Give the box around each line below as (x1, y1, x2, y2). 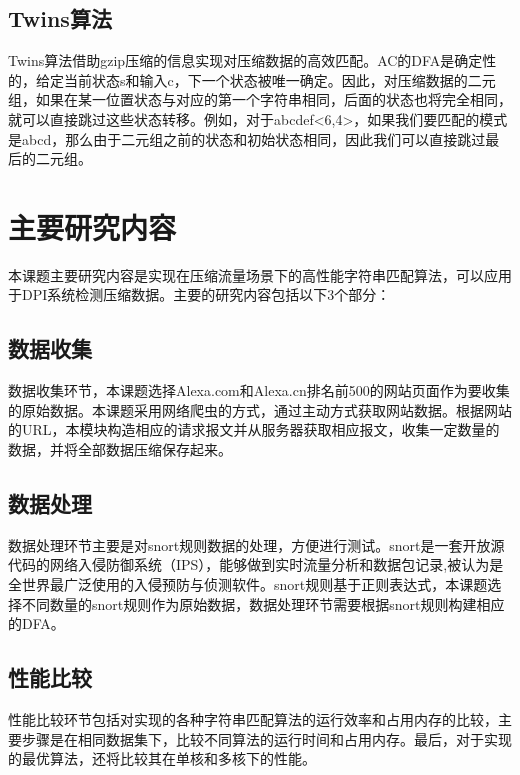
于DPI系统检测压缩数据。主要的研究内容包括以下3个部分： (8, 284, 391, 305)
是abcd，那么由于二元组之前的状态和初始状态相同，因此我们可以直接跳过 (8, 128, 486, 149)
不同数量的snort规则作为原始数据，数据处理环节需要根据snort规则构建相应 (21, 593, 505, 614)
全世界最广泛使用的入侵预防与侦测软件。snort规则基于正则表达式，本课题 (8, 574, 488, 595)
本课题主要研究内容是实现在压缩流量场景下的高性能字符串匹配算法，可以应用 (8, 264, 512, 285)
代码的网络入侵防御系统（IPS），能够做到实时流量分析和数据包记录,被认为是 (8, 554, 504, 575)
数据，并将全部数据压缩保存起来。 (8, 439, 232, 460)
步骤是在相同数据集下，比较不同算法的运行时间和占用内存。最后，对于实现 (21, 728, 512, 749)
